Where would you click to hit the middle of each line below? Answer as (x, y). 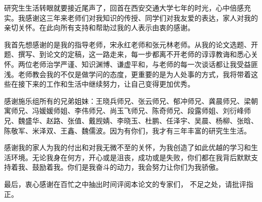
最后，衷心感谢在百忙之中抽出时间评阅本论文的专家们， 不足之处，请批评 (125, 184)
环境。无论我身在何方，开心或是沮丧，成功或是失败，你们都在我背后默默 (131, 157)
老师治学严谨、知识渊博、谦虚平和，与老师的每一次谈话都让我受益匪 (145, 64)
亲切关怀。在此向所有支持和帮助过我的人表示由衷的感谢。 (99, 27)
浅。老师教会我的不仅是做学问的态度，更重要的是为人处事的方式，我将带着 (127, 74)
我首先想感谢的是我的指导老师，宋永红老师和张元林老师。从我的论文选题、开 (131, 44)
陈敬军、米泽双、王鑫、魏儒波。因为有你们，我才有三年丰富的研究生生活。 (127, 130)
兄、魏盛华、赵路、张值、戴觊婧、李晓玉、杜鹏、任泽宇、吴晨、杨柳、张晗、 (131, 120)
